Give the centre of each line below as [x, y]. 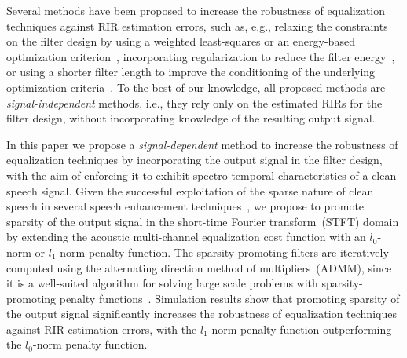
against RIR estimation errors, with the [102, 329]
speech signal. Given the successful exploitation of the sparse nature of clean [190, 190]
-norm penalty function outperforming [300, 329]
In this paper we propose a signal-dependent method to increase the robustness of [202, 144]
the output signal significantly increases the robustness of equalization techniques [202, 314]
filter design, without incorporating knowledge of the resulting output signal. [191, 118]
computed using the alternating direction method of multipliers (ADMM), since [199, 267]
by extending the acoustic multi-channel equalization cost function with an [186, 237]
